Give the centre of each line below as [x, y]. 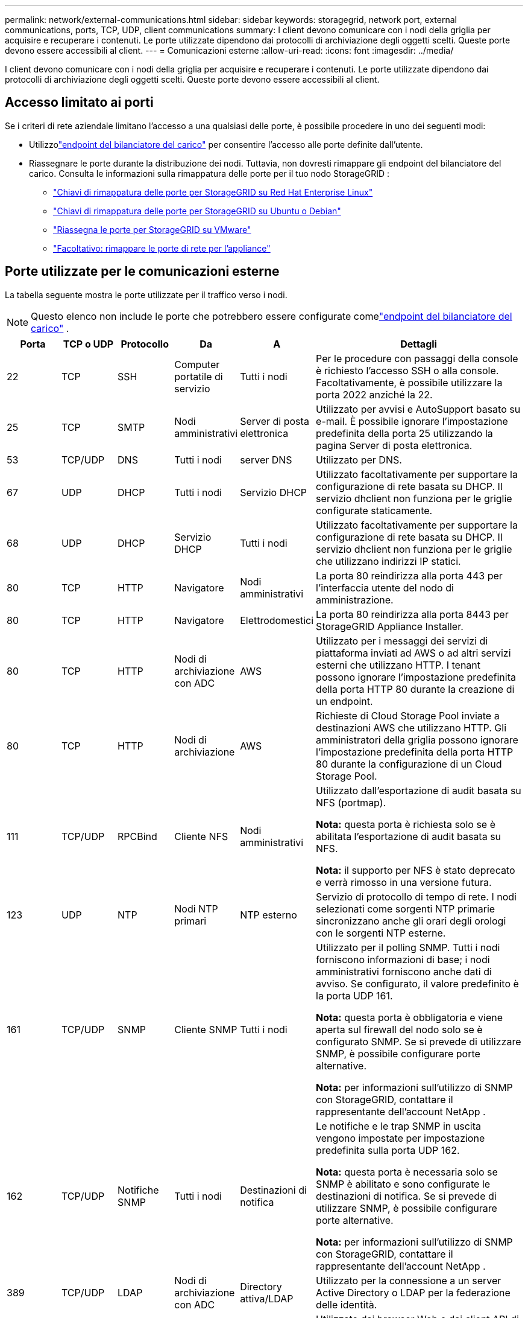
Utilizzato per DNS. [359, 460]
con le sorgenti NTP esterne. [381, 933]
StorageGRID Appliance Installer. [390, 626]
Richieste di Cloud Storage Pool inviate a [408, 715]
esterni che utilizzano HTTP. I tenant [398, 665]
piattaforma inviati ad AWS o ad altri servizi [413, 653]
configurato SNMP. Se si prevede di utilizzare [419, 1041]
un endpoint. [344, 701]
